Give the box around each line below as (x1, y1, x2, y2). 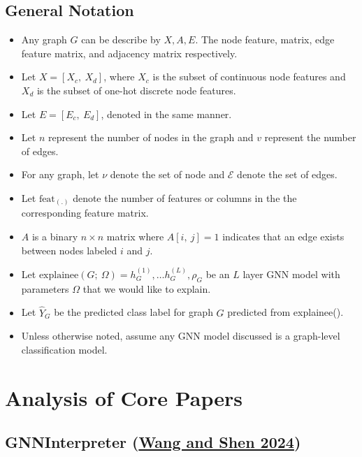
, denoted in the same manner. (101, 106, 232, 121)
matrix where (106, 229, 164, 244)
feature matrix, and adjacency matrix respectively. (21, 45, 238, 60)
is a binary (31, 229, 78, 244)
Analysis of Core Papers (5, 383, 242, 412)
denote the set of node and (110, 167, 225, 182)
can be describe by (81, 32, 161, 47)
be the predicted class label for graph (54, 305, 213, 319)
